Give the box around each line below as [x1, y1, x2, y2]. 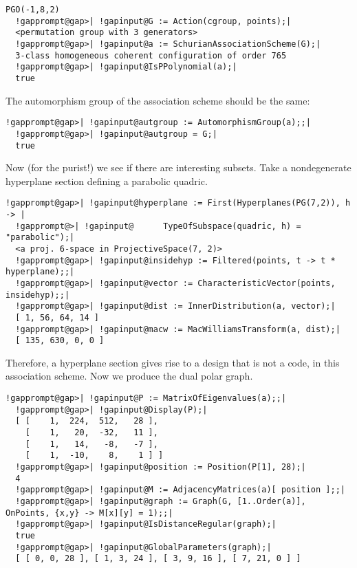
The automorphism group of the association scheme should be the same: [6, 93, 310, 107]
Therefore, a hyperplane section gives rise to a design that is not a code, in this [6, 355, 340, 369]
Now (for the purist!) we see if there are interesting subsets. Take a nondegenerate [6, 160, 351, 175]
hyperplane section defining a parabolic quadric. [6, 173, 208, 188]
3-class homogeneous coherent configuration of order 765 [15, 50, 287, 61]
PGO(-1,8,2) [6, 5, 60, 14]
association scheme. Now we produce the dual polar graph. [6, 369, 253, 383]
